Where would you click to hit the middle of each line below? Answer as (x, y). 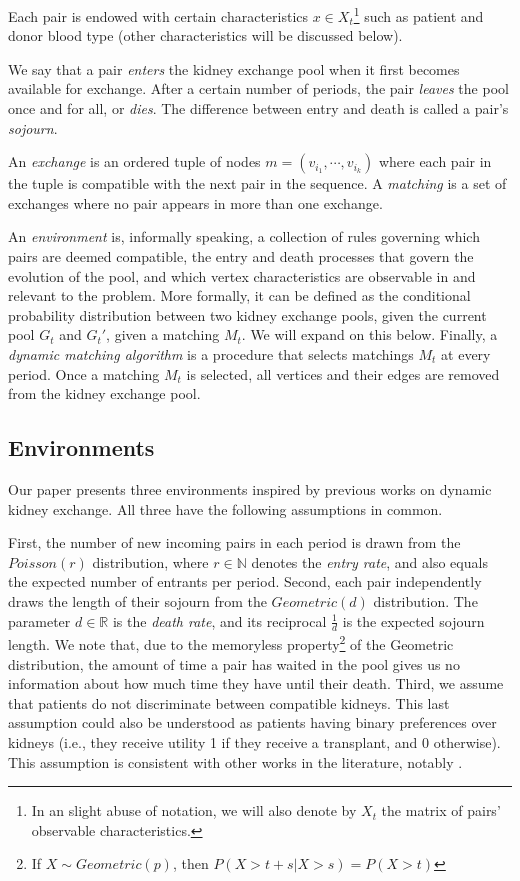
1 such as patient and (418, 14)
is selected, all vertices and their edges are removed (343, 373)
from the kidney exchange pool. (104, 393)
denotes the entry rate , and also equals (369, 561)
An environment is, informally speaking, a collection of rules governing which (244, 236)
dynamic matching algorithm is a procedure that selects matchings (211, 353)
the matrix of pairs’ (441, 810)
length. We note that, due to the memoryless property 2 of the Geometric (231, 642)
